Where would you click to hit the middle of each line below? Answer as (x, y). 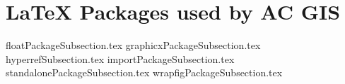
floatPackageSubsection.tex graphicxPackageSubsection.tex (133, 45)
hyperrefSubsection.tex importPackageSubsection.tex (120, 58)
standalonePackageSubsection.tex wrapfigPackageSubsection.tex (144, 72)
